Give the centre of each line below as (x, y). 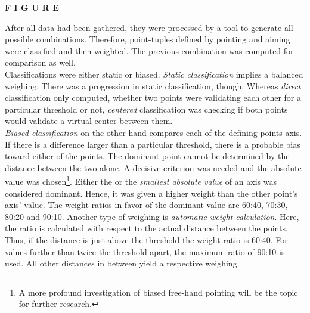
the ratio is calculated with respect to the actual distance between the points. (146, 228)
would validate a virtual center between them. (89, 121)
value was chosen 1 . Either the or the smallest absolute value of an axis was (141, 180)
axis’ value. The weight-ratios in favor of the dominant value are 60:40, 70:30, (146, 205)
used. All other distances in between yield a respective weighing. (122, 263)
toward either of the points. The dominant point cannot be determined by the (147, 156)
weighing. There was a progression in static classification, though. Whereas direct (153, 86)
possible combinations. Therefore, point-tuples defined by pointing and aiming (148, 39)
